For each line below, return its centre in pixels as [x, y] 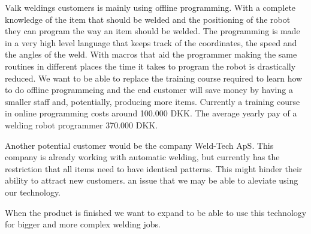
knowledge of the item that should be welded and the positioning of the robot [148, 19]
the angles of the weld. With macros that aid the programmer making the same [151, 54]
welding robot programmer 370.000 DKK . [81, 124]
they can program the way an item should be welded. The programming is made [153, 31]
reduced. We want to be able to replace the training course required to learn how [154, 78]
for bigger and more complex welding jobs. [83, 224]
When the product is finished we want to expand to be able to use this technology [156, 212]
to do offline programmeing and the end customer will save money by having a [149, 90]
